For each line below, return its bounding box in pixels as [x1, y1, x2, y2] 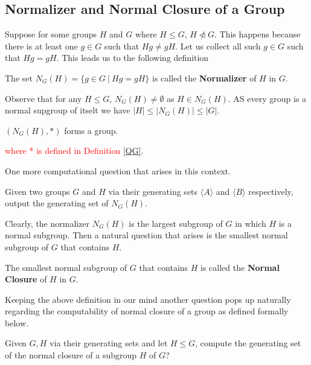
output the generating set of [5, 197, 109, 209]
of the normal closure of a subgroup [5, 349, 137, 361]
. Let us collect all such [175, 39, 261, 52]
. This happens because [214, 28, 301, 40]
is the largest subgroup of [129, 217, 223, 229]
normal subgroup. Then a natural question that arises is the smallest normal [5, 229, 288, 241]
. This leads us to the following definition [56, 51, 209, 64]
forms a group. [64, 124, 118, 136]
